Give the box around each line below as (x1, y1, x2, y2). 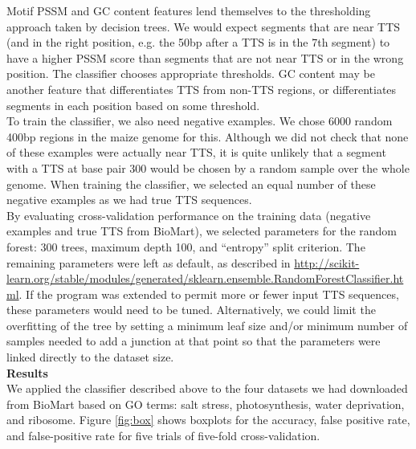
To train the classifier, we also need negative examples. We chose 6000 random (6, 112, 393, 129)
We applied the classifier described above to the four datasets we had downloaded (6, 380, 408, 397)
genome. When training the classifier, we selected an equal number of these (6, 175, 376, 192)
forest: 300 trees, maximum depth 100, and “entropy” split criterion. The (6, 238, 365, 255)
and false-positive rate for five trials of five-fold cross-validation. (6, 427, 320, 444)
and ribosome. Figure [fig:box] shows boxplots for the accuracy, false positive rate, (6, 411, 410, 428)
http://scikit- (294, 254, 360, 271)
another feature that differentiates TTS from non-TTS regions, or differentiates (6, 80, 397, 97)
